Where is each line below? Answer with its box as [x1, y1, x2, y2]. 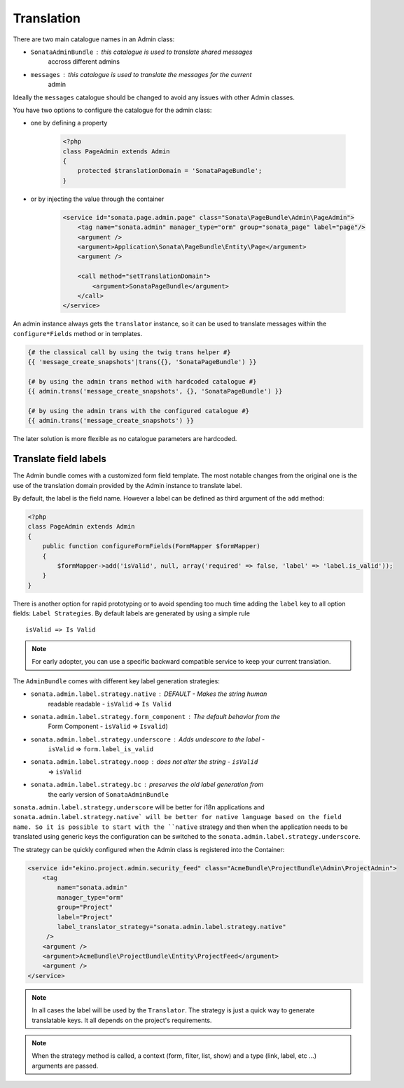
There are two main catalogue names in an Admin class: [13, 35, 175, 43]
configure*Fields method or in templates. [13, 329, 143, 337]
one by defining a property [30, 119, 108, 127]
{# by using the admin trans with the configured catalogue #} [27, 407, 250, 415]
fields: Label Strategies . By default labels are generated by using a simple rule [13, 609, 250, 618]
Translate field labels [13, 453, 106, 465]
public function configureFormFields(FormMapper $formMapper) [42, 543, 260, 550]
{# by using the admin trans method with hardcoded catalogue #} [27, 377, 257, 385]
